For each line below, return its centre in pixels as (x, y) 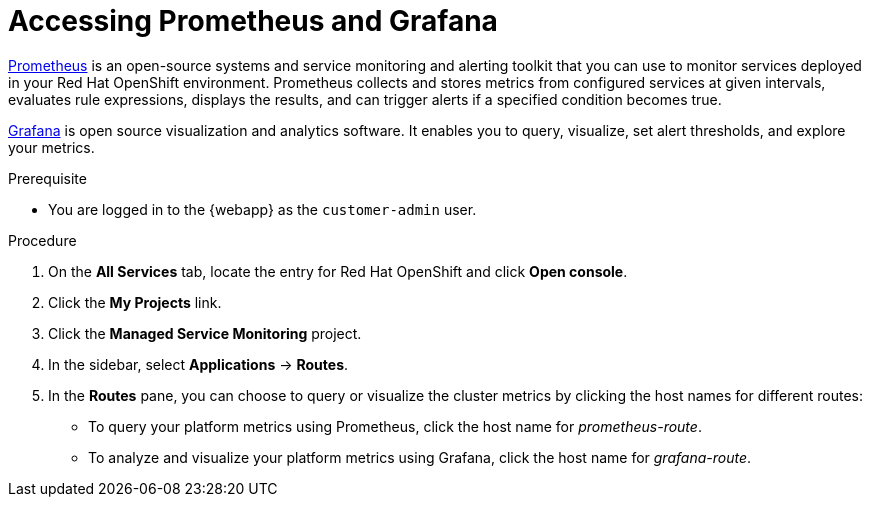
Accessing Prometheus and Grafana (253, 21)
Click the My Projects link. (135, 302)
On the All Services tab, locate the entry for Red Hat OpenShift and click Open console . (338, 271)
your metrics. (51, 147)
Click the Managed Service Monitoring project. (205, 333)
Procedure (42, 240)
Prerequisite (47, 178)
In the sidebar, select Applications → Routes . (198, 364)
